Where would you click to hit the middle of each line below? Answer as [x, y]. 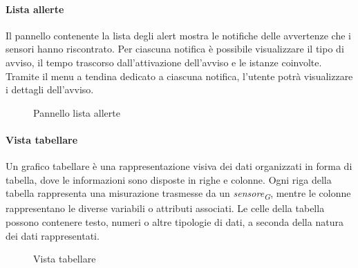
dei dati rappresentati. [53, 235]
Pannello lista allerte [77, 112]
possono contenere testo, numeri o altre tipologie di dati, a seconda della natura [175, 222]
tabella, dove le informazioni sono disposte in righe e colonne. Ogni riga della [169, 179]
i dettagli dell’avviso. [50, 89]
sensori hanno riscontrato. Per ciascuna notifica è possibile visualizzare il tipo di [175, 49]
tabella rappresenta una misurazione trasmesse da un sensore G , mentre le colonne [178, 194]
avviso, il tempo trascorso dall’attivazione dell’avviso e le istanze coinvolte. [164, 62]
